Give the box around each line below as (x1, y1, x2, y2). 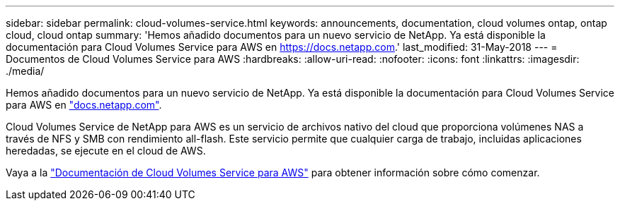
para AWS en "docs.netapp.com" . (6, 99, 162, 111)
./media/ (6, 65, 45, 77)
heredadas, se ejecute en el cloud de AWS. (6, 145, 206, 157)
